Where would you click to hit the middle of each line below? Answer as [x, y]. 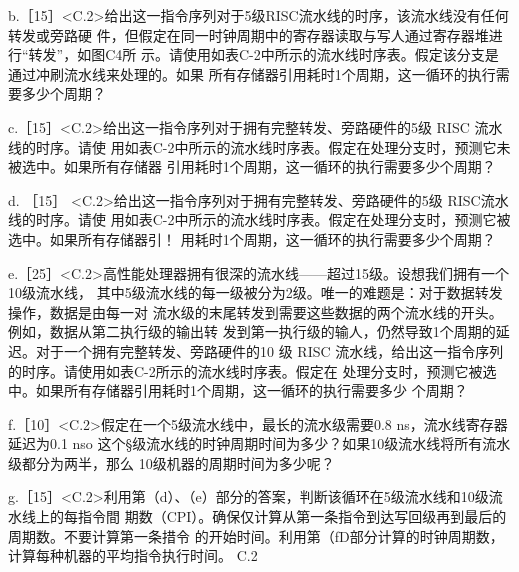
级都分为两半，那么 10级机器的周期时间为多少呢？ [171, 462]
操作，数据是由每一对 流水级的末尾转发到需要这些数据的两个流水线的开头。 [255, 311]
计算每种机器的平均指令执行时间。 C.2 [133, 555]
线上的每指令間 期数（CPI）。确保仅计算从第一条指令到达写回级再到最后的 [264, 516]
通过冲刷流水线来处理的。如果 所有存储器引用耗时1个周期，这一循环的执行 [252, 73]
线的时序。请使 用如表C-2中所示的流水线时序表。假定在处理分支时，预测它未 [259, 146]
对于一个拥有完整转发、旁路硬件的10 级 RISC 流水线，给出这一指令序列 [269, 350]
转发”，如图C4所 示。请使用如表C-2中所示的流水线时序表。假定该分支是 [263, 54]
